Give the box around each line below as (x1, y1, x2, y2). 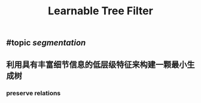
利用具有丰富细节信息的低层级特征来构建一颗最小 (6, 60, 187, 70)
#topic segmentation (6, 38, 86, 48)
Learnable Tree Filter (47, 4, 154, 18)
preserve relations (6, 89, 61, 97)
